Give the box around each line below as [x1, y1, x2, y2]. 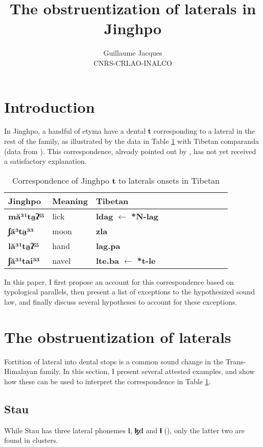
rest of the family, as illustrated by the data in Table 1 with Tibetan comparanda [4, 136, 259, 146]
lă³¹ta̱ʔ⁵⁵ [8, 239, 39, 252]
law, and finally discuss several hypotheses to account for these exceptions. [4, 296, 237, 307]
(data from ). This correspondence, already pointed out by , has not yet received [4, 145, 256, 156]
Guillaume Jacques [103, 47, 162, 58]
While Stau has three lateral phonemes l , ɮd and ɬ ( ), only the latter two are [4, 425, 245, 435]
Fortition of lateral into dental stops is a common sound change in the [4, 356, 224, 366]
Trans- [225, 356, 246, 366]
